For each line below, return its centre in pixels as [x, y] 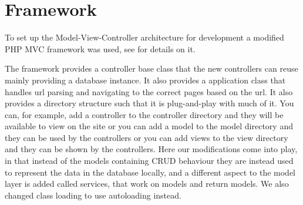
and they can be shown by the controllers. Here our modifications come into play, [151, 149]
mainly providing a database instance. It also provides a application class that [145, 80]
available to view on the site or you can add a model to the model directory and [149, 126]
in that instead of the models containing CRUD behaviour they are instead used [149, 161]
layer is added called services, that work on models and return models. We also [147, 184]
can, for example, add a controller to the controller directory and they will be [144, 114]
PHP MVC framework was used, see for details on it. [100, 48]
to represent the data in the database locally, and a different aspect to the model [150, 172]
